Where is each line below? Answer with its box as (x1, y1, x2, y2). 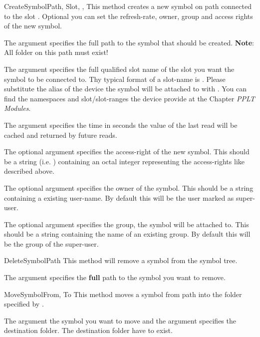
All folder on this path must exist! (4, 47, 108, 57)
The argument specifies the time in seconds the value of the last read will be (4, 119, 238, 130)
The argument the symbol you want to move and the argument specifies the (4, 315, 236, 326)
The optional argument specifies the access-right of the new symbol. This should (4, 146, 250, 157)
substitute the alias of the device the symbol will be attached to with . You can (4, 83, 247, 94)
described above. (4, 166, 54, 176)
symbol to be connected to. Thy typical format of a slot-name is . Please (4, 73, 226, 84)
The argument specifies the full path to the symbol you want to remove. (4, 272, 226, 283)
